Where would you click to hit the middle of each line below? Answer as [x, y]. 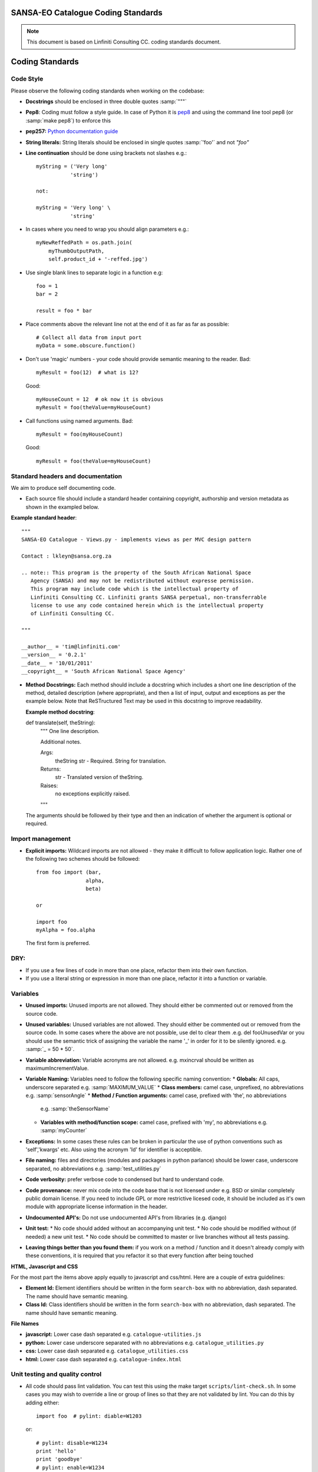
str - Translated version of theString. [99, 777]
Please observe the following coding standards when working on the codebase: [107, 91]
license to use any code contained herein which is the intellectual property [147, 606]
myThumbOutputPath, [76, 251]
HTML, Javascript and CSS [44, 1267]
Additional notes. [61, 741]
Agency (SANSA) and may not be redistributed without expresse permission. [142, 581]
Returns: [51, 769]
